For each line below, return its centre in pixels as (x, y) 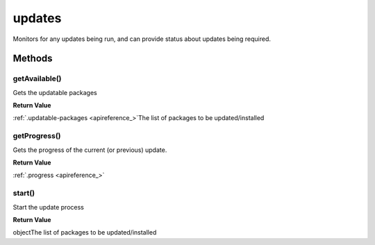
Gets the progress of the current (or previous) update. (90, 150)
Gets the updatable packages (55, 92)
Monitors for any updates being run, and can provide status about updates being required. (142, 39)
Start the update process (49, 207)
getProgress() (37, 136)
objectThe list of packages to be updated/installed (85, 233)
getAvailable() (37, 78)
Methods (33, 59)
